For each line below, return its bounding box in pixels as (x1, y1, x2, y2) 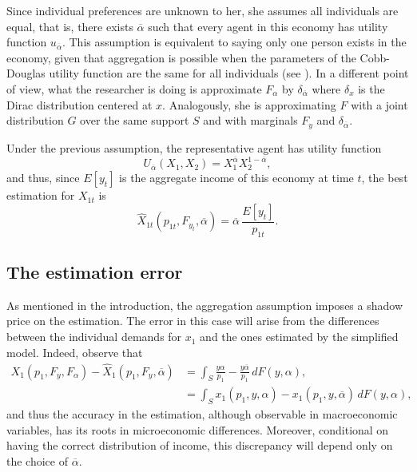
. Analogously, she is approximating (162, 96, 336, 113)
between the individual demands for (6, 328, 182, 345)
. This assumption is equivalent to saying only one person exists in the (62, 34, 407, 50)
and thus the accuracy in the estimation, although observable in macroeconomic (6, 406, 398, 422)
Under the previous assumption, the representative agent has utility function (6, 139, 382, 156)
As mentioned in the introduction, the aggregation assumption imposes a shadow (6, 296, 403, 313)
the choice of (6, 452, 68, 469)
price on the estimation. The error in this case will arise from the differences (6, 312, 379, 329)
